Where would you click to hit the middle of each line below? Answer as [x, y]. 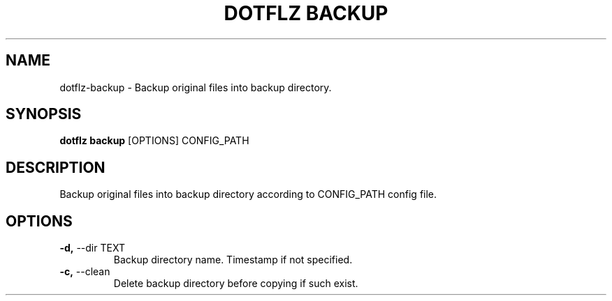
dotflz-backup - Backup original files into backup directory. [196, 87]
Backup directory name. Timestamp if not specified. [233, 260]
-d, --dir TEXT [92, 248]
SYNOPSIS [44, 114]
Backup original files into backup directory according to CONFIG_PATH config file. [248, 194]
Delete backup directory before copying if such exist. [236, 284]
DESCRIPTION [56, 167]
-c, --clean [85, 272]
